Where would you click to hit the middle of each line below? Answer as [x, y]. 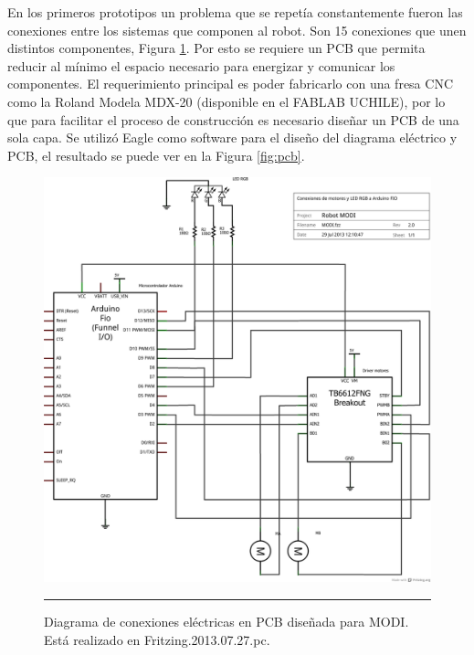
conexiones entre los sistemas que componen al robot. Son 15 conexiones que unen [237, 30]
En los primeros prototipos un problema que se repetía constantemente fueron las [235, 12]
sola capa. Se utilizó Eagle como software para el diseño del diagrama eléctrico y [232, 137]
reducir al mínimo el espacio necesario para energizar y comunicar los [201, 65]
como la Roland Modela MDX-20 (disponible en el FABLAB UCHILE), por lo [226, 101]
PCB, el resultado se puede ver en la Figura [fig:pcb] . [156, 155]
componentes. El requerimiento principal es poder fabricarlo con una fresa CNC [230, 84]
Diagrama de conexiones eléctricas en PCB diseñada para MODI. [226, 621]
